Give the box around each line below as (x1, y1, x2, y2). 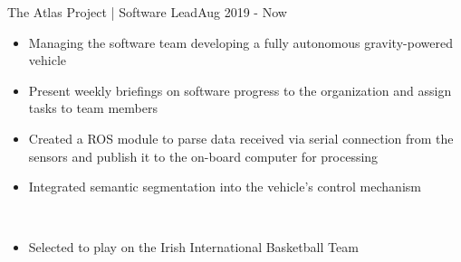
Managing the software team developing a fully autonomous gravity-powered (28, 33, 453, 51)
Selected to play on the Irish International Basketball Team (28, 238, 359, 257)
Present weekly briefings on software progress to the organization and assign (28, 80, 452, 99)
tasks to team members (28, 98, 158, 117)
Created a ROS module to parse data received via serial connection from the (28, 128, 454, 147)
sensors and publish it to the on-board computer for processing (28, 146, 379, 165)
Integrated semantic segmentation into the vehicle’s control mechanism (28, 177, 421, 196)
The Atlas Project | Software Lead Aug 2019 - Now (7, 3, 287, 21)
